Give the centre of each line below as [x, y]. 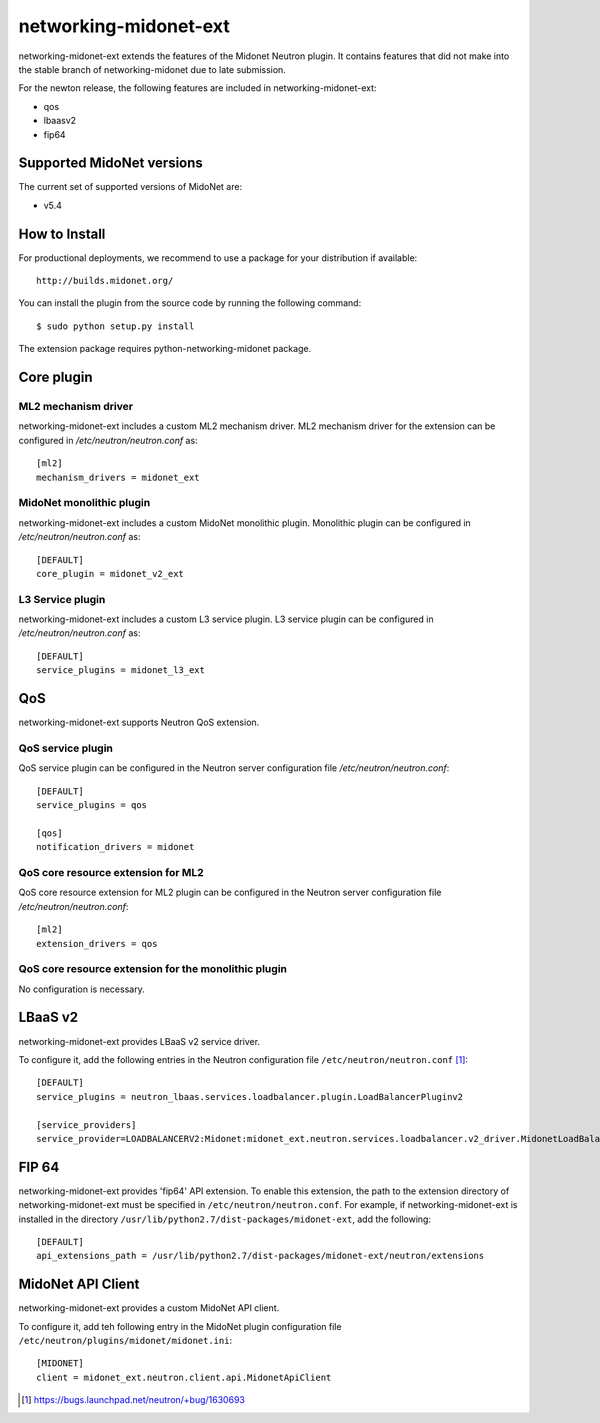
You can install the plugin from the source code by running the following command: [190, 303]
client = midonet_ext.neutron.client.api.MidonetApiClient [184, 1377]
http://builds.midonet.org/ [105, 281]
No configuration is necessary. [81, 989]
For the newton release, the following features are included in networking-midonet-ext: [197, 88]
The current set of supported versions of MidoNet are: [130, 187]
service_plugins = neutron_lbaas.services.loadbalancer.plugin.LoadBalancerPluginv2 [250, 1096]
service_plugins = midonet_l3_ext [120, 670]
